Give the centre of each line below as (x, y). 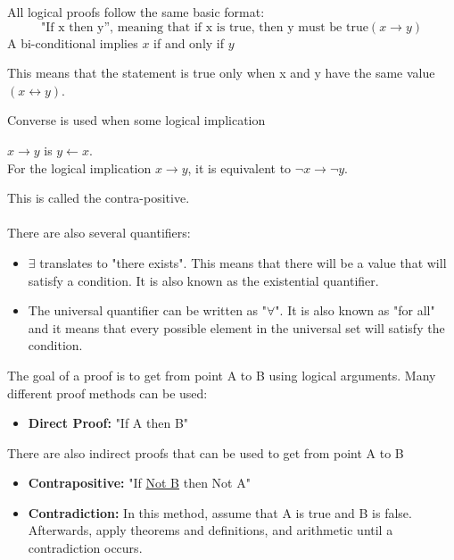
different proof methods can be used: (107, 393)
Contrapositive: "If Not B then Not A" (139, 483)
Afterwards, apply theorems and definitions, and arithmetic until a (210, 530)
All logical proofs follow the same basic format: (136, 12)
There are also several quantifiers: (99, 233)
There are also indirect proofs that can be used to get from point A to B (206, 452)
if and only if (189, 42)
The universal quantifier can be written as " (148, 310)
